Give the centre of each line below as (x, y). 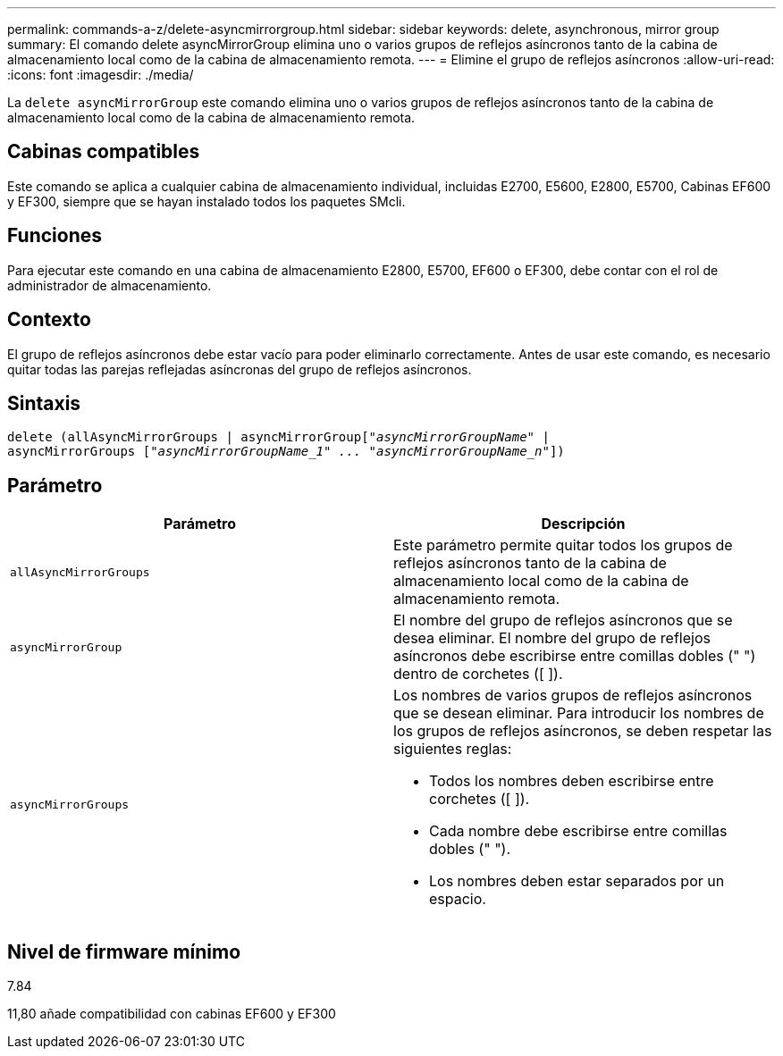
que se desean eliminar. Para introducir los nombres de (579, 713)
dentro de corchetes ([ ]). (478, 674)
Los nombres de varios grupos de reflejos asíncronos (573, 696)
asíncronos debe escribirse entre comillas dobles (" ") (575, 656)
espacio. (458, 899)
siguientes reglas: (453, 749)
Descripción (583, 524)
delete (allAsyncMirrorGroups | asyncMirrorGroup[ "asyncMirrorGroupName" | (278, 437)
